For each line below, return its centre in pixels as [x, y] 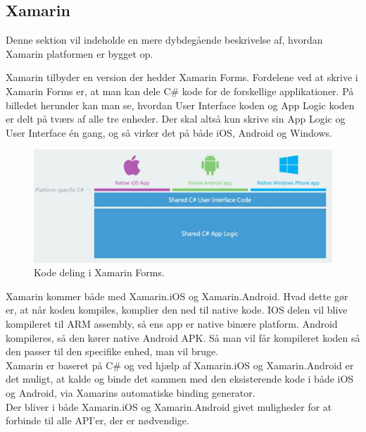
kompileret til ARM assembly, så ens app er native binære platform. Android [172, 323]
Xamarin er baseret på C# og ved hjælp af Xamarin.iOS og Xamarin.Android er [180, 365]
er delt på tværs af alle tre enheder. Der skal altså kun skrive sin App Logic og [176, 119]
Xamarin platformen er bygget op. [80, 53]
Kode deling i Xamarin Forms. [99, 272]
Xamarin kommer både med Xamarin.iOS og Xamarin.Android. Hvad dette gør [177, 296]
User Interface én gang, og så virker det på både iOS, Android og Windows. [169, 132]
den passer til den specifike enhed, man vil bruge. [112, 351]
